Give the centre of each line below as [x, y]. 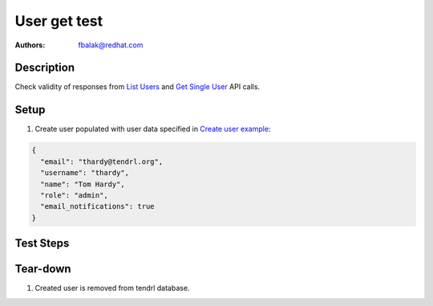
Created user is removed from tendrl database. [112, 288]
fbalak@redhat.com [111, 45]
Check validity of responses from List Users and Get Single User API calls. [138, 87]
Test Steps [42, 244]
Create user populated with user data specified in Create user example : [153, 129]
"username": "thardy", [85, 173]
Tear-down [43, 269]
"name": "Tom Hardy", [83, 184]
